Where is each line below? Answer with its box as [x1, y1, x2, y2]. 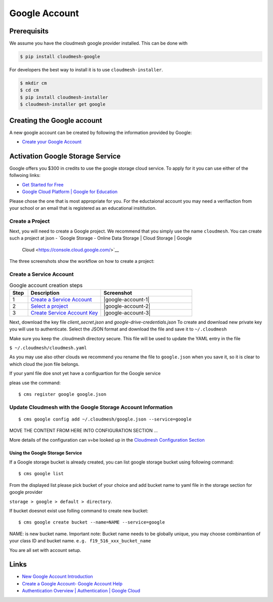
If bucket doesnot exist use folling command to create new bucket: [9, 507, 149, 514]
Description [30, 289, 60, 296]
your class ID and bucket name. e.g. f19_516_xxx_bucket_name [9, 538, 151, 544]
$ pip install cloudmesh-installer [20, 94, 108, 100]
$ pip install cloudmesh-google [20, 54, 101, 60]
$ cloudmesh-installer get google [20, 102, 106, 107]
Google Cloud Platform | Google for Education [22, 189, 118, 195]
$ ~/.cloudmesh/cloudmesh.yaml [9, 345, 87, 351]
